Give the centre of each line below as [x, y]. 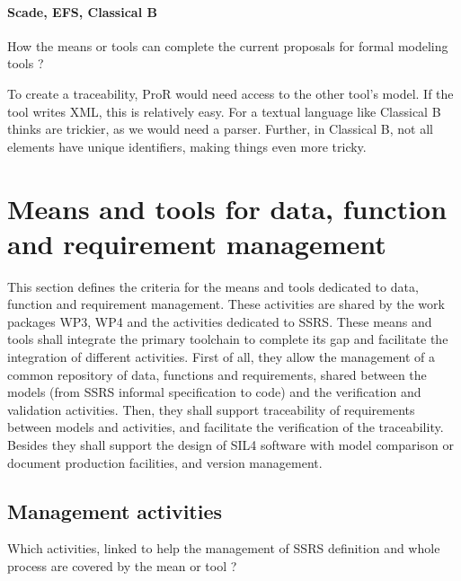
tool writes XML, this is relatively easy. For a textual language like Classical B [224, 111]
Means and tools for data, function [227, 208]
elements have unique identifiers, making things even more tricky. [187, 146]
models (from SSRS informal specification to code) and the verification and [214, 392]
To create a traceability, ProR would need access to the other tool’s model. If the [230, 93]
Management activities [115, 511]
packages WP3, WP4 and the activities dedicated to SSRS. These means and [220, 321]
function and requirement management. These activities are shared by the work [226, 304]
